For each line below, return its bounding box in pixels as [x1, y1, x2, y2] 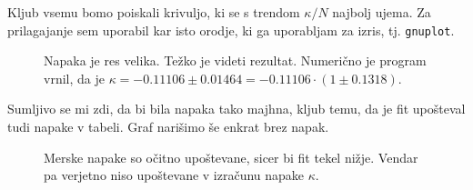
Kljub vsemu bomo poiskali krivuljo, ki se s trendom [7, 3, 300, 21]
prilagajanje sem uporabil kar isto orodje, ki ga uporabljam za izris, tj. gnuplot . [7, 20, 455, 39]
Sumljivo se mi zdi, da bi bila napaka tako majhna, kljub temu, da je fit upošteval [7, 99, 466, 118]
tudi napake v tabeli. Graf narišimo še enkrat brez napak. [7, 117, 329, 136]
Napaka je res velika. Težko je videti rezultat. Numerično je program [44, 51, 427, 70]
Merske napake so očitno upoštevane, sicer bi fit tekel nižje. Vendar [44, 147, 418, 166]
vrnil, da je [44, 68, 105, 87]
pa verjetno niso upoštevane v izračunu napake [44, 165, 305, 185]
